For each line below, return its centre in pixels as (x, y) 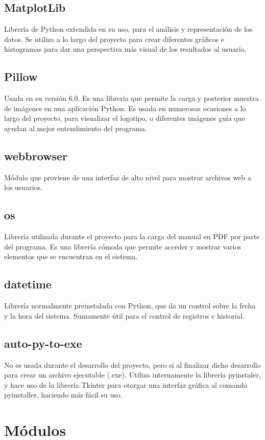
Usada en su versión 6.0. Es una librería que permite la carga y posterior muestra (131, 98)
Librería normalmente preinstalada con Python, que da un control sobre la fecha (130, 306)
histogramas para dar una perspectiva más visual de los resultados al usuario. (125, 49)
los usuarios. (23, 187)
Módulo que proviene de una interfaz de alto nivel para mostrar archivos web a (128, 177)
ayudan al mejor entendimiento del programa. (76, 128)
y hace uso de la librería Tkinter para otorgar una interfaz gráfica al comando (126, 384)
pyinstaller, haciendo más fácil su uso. (63, 395)
